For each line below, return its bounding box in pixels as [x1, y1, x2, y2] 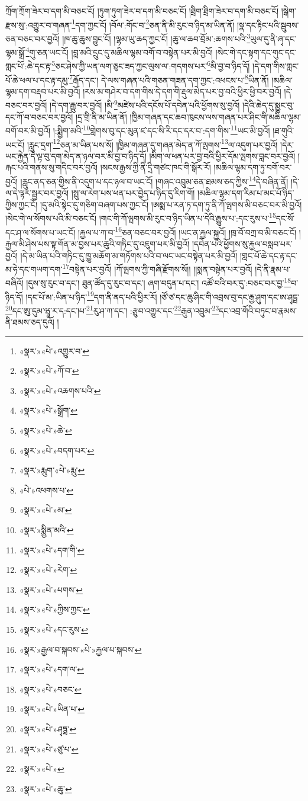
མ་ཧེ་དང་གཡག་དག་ [5, 262, 63, 275]
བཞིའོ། [5, 277, 24, 289]
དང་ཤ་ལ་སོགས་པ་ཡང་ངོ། [5, 226, 76, 238]
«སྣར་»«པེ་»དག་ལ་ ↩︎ [19, 663, 84, 675]
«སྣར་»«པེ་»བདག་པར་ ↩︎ [19, 444, 95, 456]
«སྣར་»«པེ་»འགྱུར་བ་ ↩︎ [19, 344, 89, 357]
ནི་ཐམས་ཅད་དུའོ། [5, 316, 54, 328]
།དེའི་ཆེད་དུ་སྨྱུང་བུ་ [242, 99, 294, 111]
